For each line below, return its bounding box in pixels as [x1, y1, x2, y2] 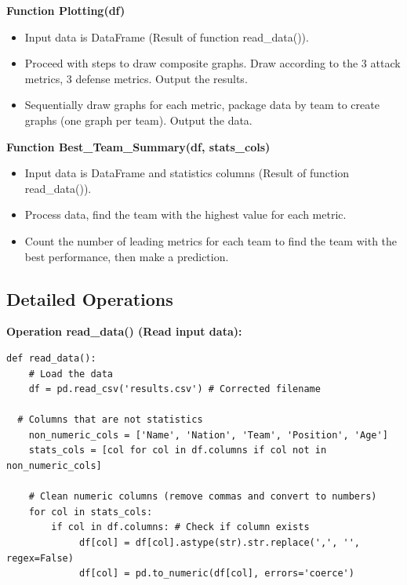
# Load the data [28, 368, 114, 380]
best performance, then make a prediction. [24, 248, 229, 264]
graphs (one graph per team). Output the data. [24, 111, 253, 128]
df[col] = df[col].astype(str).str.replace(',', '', [79, 537, 361, 549]
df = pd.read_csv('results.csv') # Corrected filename [28, 383, 321, 395]
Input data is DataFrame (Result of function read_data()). [24, 28, 309, 45]
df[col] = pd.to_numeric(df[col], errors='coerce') [79, 568, 354, 580]
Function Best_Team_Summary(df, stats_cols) [6, 138, 271, 154]
